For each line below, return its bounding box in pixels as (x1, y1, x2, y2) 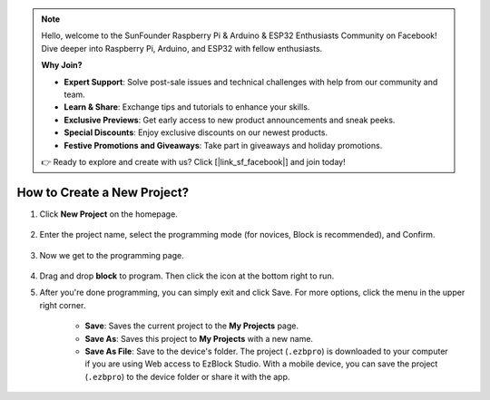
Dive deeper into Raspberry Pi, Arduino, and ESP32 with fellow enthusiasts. (41, 43, 323, 54)
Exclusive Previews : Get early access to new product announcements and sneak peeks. (64, 114, 396, 125)
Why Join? (41, 60, 83, 71)
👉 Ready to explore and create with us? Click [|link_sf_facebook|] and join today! (41, 156, 346, 167)
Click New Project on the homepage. (39, 209, 179, 220)
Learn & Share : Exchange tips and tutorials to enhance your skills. (64, 102, 310, 112)
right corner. (39, 299, 86, 310)
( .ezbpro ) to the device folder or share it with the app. (84, 371, 290, 382)
